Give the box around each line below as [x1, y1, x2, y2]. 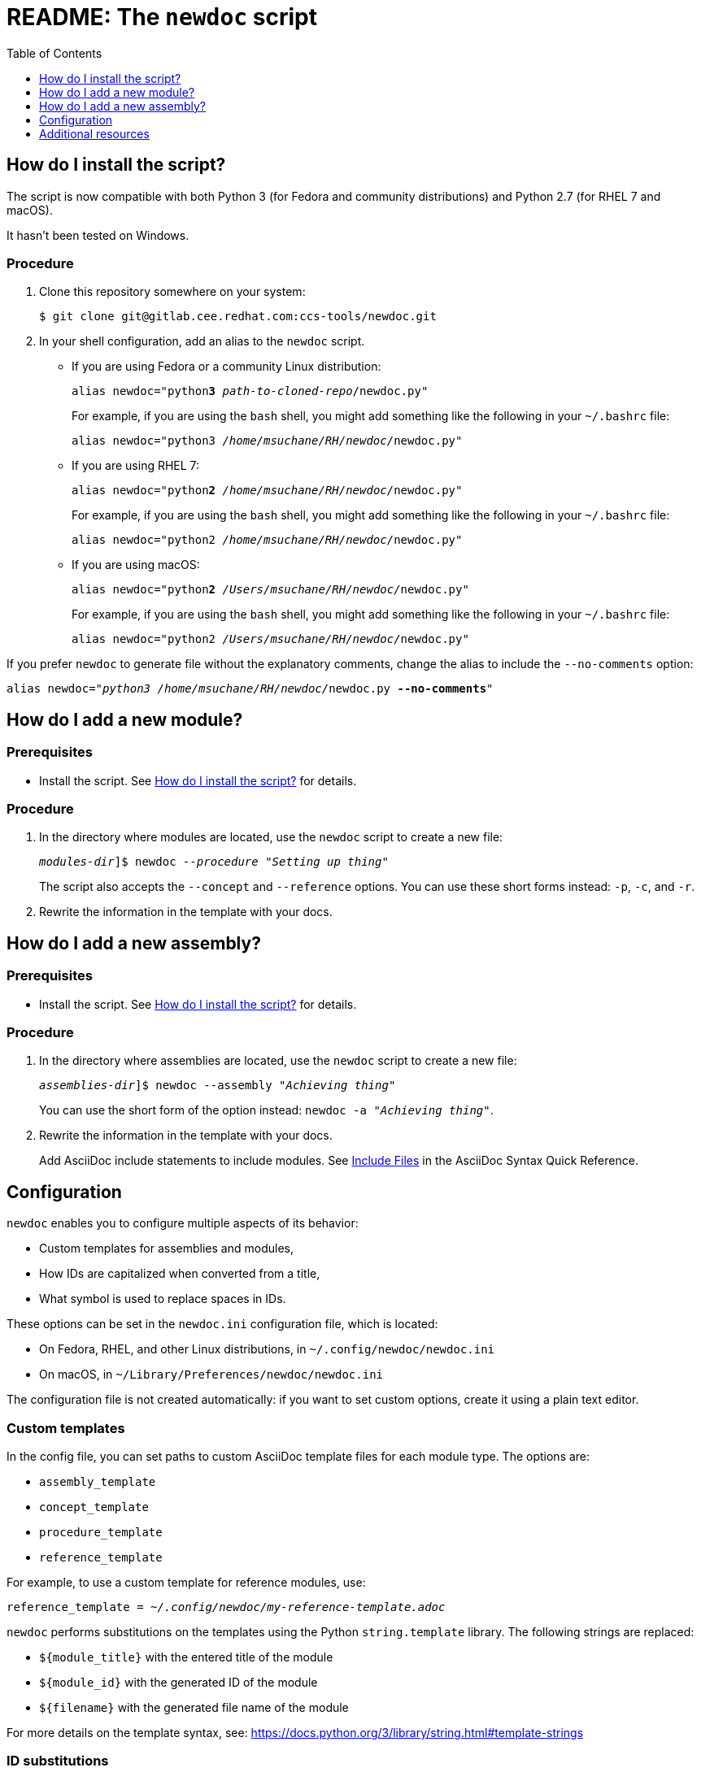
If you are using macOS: [72, 558, 200, 572]
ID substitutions [7, 1752, 109, 1770]
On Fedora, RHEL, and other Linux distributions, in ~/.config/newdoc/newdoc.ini [39, 1342, 495, 1357]
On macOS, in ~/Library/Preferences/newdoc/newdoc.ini [39, 1367, 384, 1382]
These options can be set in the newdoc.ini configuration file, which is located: [7, 1317, 438, 1331]
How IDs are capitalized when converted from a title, [39, 1266, 320, 1281]
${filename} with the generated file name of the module [39, 1700, 349, 1714]
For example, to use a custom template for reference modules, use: [7, 1574, 366, 1589]
